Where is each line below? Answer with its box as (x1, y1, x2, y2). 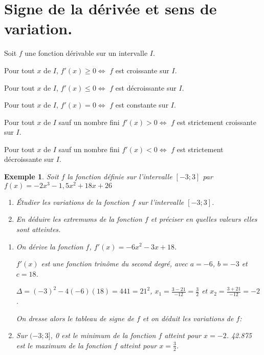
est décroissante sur (115, 82, 177, 93)
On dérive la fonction (16, 241, 83, 252)
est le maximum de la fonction (16, 340, 112, 350)
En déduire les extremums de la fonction (16, 214, 142, 224)
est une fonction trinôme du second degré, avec (41, 258, 188, 269)
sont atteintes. (16, 223, 61, 234)
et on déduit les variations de (142, 312, 234, 323)
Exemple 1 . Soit (4, 171, 59, 182)
